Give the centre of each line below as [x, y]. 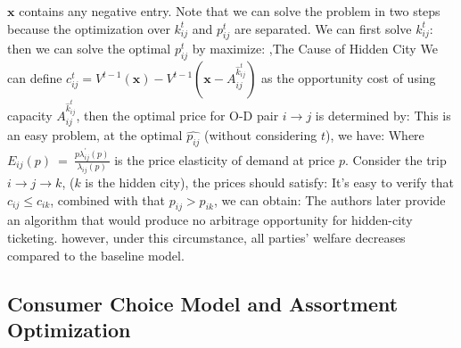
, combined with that [108, 199]
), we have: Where [375, 135]
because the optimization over [89, 28]
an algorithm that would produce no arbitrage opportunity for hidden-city [210, 220]
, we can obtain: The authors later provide [329, 199]
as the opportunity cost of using [349, 78]
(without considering [261, 135]
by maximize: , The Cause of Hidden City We [315, 49]
